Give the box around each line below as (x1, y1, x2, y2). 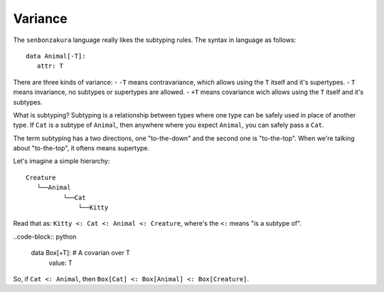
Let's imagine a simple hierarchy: (13, 157, 110, 165)
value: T (48, 259, 73, 267)
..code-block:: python (13, 232, 77, 241)
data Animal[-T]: (26, 52, 86, 60)
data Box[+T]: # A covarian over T (31, 249, 131, 257)
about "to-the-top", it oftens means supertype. (13, 144, 150, 152)
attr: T (36, 62, 64, 71)
